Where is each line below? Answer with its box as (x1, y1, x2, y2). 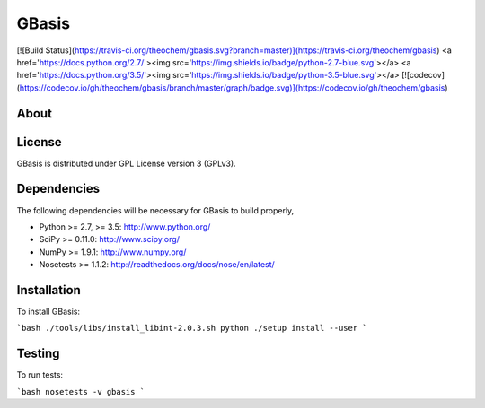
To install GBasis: (16, 306, 81, 317)
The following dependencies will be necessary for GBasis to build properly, (16, 204, 295, 215)
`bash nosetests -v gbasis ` (16, 386, 145, 396)
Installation (16, 282, 81, 298)
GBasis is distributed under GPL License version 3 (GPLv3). (16, 158, 237, 169)
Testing (16, 346, 60, 361)
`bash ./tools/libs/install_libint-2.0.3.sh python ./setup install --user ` (16, 323, 367, 334)
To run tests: (16, 369, 63, 380)
